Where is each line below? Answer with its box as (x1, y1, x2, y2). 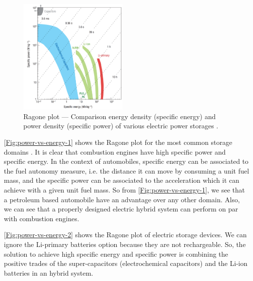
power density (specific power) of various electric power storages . (23, 121, 218, 131)
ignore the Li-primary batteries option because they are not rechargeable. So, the (4, 239, 246, 249)
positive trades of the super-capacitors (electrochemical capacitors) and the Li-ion (4, 258, 248, 268)
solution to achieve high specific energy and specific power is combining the (4, 248, 228, 259)
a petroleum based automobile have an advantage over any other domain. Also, (4, 194, 240, 204)
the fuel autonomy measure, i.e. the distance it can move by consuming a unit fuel (4, 165, 249, 176)
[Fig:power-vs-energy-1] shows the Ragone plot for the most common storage (4, 137, 233, 147)
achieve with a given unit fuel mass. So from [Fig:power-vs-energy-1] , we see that (4, 185, 245, 195)
